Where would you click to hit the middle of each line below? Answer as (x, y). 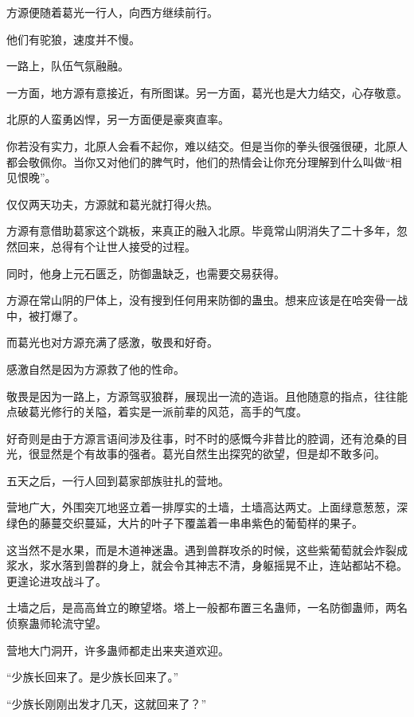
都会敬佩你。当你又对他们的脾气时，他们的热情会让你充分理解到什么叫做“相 (204, 161)
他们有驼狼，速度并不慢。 (73, 39)
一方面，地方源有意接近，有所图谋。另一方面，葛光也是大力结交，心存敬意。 (207, 92)
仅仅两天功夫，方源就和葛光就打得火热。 (112, 204)
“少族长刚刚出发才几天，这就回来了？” (107, 703)
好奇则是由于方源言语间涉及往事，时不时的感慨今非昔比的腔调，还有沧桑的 (201, 438)
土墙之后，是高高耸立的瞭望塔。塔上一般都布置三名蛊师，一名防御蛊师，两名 (207, 607)
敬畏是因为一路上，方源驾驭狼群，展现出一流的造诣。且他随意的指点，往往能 (207, 396)
